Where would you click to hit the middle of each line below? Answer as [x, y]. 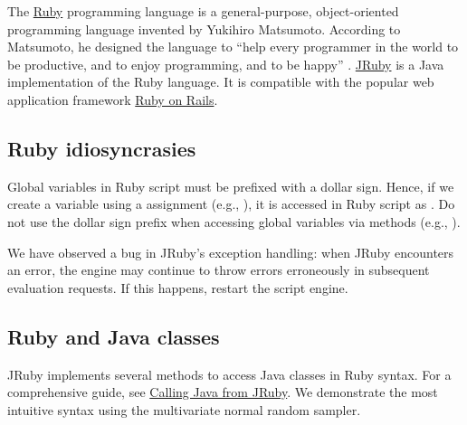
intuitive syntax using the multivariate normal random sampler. [184, 409]
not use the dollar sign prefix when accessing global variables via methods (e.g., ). [234, 221]
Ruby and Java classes [114, 336]
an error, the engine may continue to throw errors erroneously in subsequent [219, 270]
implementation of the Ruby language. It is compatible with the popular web [221, 82]
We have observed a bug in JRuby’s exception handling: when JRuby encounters [231, 252]
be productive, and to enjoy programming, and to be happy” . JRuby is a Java [226, 64]
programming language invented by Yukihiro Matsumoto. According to [204, 28]
